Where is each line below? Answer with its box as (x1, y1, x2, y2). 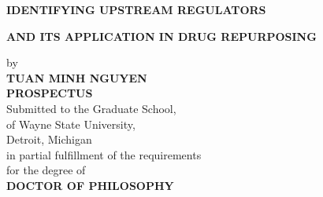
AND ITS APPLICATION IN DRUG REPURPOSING (6, 27, 317, 44)
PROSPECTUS (6, 85, 93, 101)
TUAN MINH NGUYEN (6, 69, 147, 86)
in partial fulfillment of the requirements (6, 146, 202, 162)
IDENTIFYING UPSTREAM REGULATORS (6, 2, 266, 17)
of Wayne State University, (6, 115, 136, 132)
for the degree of (6, 162, 86, 178)
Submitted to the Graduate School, (6, 100, 176, 116)
